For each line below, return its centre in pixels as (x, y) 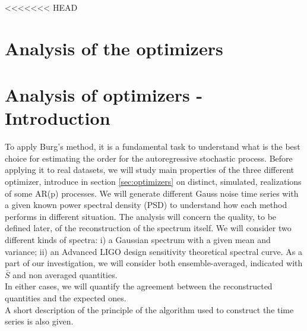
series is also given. (39, 321)
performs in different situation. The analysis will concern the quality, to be (141, 216)
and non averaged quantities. (65, 274)
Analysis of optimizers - (104, 95)
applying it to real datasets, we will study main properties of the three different (150, 170)
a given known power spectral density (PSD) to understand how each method (146, 205)
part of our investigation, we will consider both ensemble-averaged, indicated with (154, 263)
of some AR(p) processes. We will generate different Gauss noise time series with (152, 193)
